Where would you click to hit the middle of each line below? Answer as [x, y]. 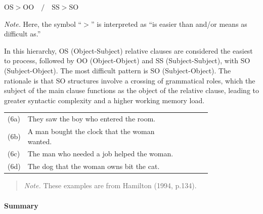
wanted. [40, 141]
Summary [21, 205]
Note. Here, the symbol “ [43, 24]
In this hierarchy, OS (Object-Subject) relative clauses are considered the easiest [128, 50]
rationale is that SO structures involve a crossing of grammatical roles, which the [130, 80]
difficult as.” [23, 34]
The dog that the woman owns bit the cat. [94, 166]
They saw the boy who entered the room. [92, 119]
